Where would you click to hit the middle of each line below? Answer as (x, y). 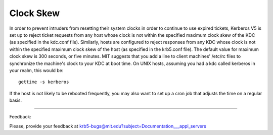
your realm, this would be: (36, 70)
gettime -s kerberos (44, 82)
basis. (16, 100)
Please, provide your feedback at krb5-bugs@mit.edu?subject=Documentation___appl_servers (108, 126)
